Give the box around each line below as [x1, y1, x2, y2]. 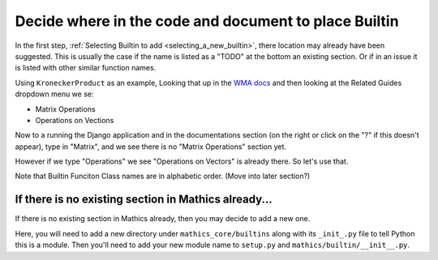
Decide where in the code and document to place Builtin [15, 12, 399, 30]
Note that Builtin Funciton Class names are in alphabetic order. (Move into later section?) [15, 171, 311, 181]
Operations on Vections [35, 115, 114, 125]
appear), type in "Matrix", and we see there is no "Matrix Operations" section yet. [15, 142, 287, 151]
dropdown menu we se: [15, 89, 94, 99]
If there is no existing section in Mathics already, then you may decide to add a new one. [15, 214, 311, 224]
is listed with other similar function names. [15, 63, 157, 73]
